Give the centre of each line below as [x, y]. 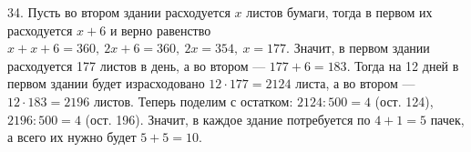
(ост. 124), [404, 101]
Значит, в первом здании [362, 48]
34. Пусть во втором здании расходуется [119, 12]
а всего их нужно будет [72, 137]
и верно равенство [160, 30]
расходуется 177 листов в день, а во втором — [137, 65]
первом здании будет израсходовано [106, 83]
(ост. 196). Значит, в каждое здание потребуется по [228, 119]
